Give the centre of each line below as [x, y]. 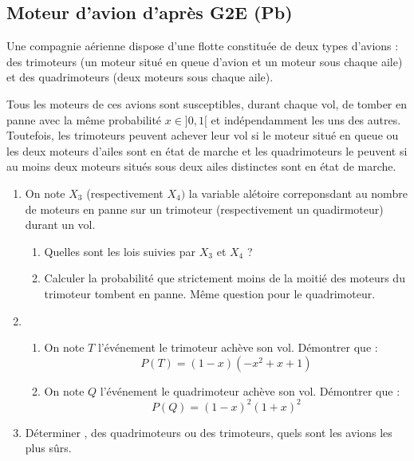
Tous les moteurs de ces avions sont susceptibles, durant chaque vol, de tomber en [207, 103]
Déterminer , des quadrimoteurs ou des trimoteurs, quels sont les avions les [209, 432]
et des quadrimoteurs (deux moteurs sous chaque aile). [140, 77]
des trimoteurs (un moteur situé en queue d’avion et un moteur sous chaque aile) [205, 61]
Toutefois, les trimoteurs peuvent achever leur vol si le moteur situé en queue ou [203, 135]
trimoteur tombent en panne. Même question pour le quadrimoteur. [210, 293]
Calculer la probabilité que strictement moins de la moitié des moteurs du [225, 278]
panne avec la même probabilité [84, 119]
